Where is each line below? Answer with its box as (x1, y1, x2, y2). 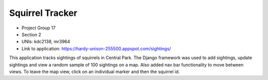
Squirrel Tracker (9, 7, 77, 18)
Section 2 (21, 31, 42, 37)
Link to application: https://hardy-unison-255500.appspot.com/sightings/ (21, 45, 171, 52)
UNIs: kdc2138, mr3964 (21, 39, 70, 45)
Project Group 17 (21, 25, 56, 31)
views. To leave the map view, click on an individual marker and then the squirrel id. (9, 69, 180, 75)
